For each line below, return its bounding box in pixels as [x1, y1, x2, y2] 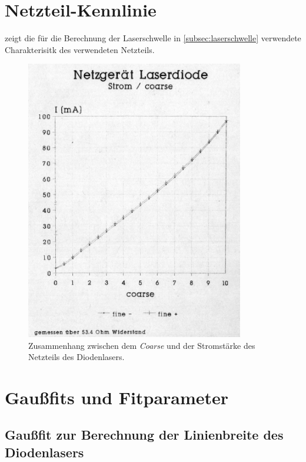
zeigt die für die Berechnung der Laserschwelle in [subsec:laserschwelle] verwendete [5, 32, 301, 44]
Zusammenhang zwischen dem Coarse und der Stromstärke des [28, 339, 255, 351]
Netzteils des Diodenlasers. [28, 351, 125, 363]
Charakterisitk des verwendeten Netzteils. [5, 43, 155, 55]
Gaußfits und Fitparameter [5, 385, 229, 409]
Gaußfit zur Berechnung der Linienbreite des [5, 425, 284, 444]
